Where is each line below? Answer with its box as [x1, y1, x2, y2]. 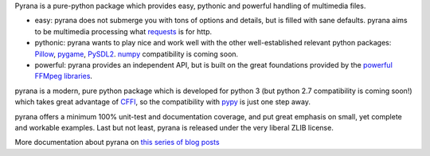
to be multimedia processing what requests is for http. [34, 26, 213, 36]
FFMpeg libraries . [34, 72, 93, 81]
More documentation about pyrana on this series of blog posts [14, 138, 220, 147]
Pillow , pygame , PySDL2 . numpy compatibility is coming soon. [34, 49, 239, 59]
